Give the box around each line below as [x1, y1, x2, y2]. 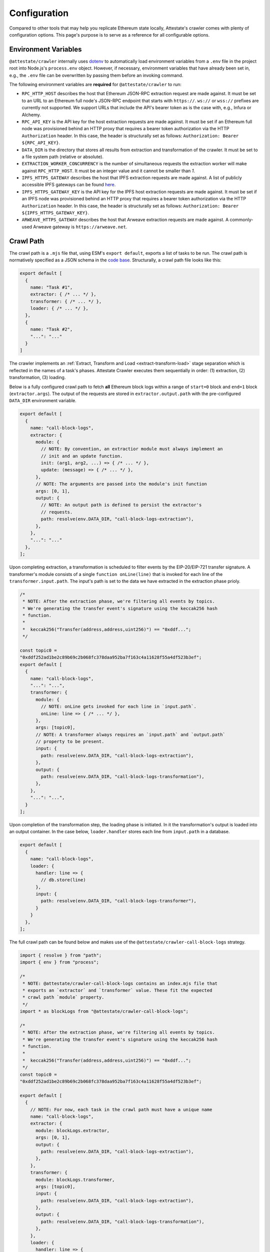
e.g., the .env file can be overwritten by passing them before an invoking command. [9, 72, 183, 78]
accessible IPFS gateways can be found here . [21, 182, 116, 188]
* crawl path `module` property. [22, 995, 104, 1000]
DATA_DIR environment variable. [9, 398, 77, 404]
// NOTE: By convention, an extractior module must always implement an [40, 446, 223, 452]
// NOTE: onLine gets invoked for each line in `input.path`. [40, 704, 197, 710]
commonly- [229, 217, 253, 223]
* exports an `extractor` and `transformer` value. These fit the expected [22, 987, 212, 993]
